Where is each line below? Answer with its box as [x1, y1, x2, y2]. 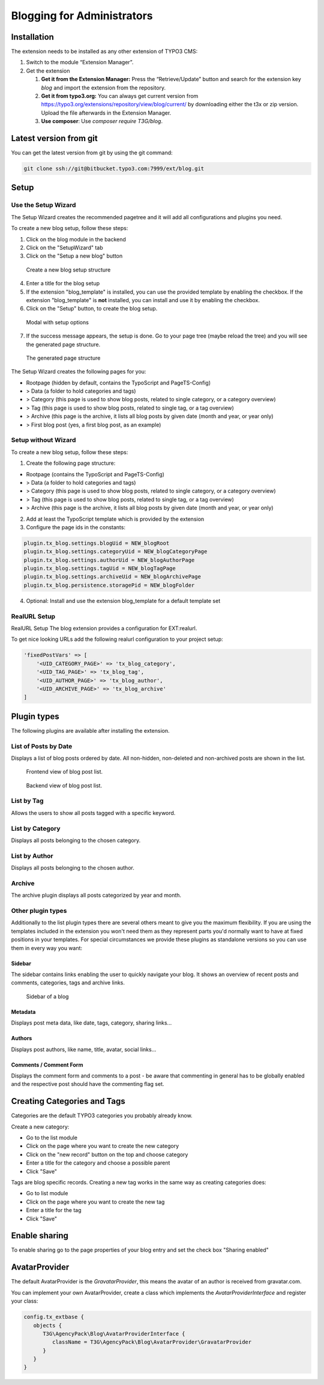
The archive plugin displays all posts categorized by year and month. [11, 892, 182, 899]
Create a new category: [11, 1123, 70, 1130]
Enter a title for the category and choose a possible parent [26, 1159, 170, 1166]
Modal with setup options [26, 318, 89, 326]
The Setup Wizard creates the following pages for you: [11, 368, 146, 375]
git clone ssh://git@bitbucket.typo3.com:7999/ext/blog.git [23, 165, 205, 172]
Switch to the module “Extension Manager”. [26, 59, 134, 66]
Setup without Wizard [11, 436, 76, 444]
